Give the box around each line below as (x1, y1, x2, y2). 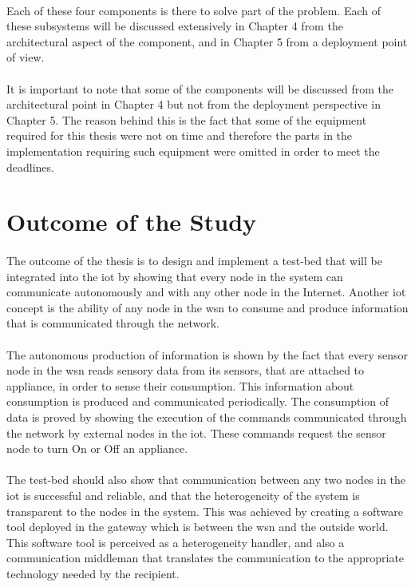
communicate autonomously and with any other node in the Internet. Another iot (6, 284, 406, 300)
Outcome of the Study (6, 205, 257, 238)
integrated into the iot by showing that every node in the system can (6, 268, 343, 284)
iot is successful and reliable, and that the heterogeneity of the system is (6, 487, 360, 503)
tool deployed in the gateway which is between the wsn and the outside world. (6, 518, 389, 535)
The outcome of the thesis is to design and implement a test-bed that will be (6, 252, 382, 269)
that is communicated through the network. (6, 315, 219, 331)
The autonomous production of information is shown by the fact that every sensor (6, 346, 409, 363)
